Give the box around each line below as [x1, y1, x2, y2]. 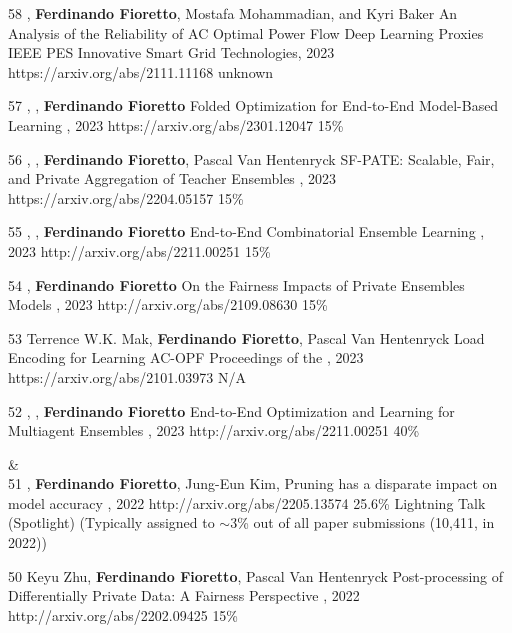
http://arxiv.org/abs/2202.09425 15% [8, 604, 239, 625]
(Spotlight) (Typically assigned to [8, 512, 215, 533]
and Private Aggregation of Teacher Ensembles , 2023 [8, 168, 337, 189]
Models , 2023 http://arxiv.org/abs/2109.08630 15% [8, 294, 328, 315]
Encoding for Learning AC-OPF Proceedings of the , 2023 [8, 347, 364, 368]
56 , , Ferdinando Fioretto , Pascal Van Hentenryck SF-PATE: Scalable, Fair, [8, 148, 495, 169]
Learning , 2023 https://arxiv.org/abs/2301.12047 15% [8, 114, 344, 135]
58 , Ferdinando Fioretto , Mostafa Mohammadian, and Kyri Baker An [8, 3, 458, 23]
